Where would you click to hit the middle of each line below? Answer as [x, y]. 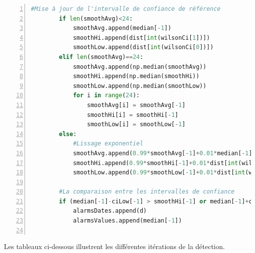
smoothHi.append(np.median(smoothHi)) [136, 76]
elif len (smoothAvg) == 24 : [101, 57]
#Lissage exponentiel [108, 144]
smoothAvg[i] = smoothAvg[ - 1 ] [136, 105]
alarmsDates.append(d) [110, 211]
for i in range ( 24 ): [106, 96]
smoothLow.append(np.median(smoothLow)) [140, 86]
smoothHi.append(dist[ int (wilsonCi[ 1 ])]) [141, 38]
